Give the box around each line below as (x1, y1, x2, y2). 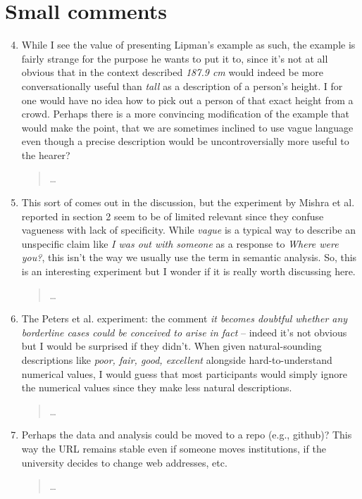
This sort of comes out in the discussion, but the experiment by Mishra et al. (21, 195, 355, 210)
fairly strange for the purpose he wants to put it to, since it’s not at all (21, 51, 328, 65)
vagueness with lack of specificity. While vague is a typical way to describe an (21, 222, 356, 237)
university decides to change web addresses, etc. (21, 455, 227, 469)
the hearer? (21, 147, 70, 162)
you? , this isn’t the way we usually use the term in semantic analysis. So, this (21, 250, 357, 265)
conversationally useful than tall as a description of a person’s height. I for (21, 78, 343, 93)
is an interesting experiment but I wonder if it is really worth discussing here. (21, 264, 356, 279)
